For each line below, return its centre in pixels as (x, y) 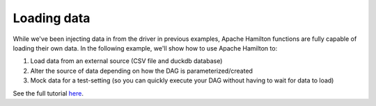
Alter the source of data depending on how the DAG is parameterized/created (142, 71)
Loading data (52, 18)
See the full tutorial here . (48, 93)
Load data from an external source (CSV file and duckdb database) (126, 61)
